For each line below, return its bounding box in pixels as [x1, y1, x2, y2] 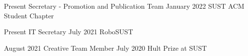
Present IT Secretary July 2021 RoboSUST [4, 27, 133, 37]
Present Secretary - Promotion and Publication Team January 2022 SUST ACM [4, 1, 245, 11]
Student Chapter [4, 10, 54, 20]
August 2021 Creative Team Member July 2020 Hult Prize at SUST [4, 42, 207, 53]
